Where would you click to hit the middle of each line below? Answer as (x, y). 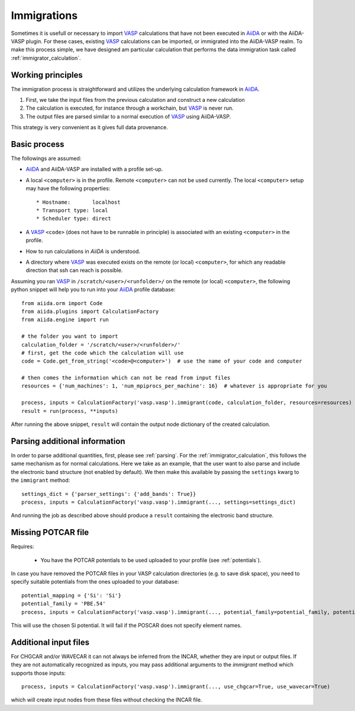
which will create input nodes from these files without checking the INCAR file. (106, 700)
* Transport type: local (72, 211)
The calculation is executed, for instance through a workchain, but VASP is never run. (130, 108)
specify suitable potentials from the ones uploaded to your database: (95, 582)
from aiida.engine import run (65, 320)
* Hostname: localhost (78, 202)
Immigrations (44, 15)
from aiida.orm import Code (62, 303)
